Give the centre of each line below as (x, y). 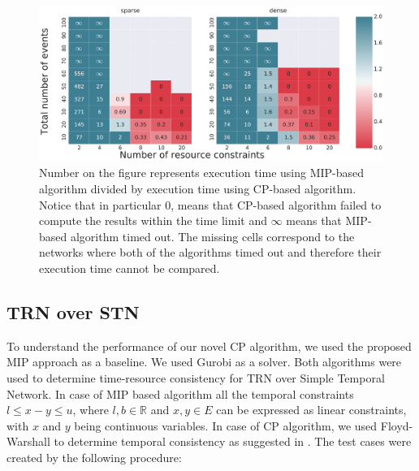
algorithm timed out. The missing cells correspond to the (212, 236)
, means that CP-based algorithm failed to (276, 204)
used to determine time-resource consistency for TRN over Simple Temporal (196, 378)
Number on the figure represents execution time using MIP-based (202, 173)
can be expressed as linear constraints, (311, 410)
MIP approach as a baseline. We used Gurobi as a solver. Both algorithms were (204, 362)
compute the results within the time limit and (153, 220)
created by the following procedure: (94, 457)
